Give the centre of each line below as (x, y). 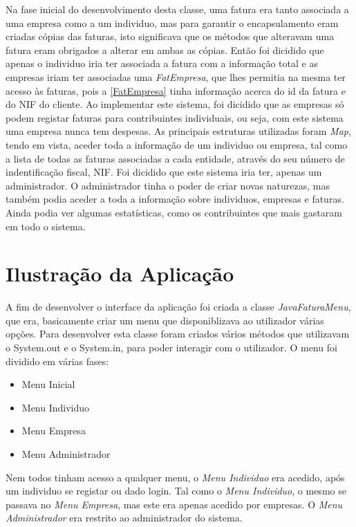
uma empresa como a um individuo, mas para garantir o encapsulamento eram (172, 22)
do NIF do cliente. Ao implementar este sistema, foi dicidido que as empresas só (175, 104)
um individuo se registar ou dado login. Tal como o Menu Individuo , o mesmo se (176, 491)
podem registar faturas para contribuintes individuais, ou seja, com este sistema (175, 117)
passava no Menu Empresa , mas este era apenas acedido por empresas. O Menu (174, 504)
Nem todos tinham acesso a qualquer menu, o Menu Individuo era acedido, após (175, 477)
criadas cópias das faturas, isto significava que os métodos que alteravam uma (170, 36)
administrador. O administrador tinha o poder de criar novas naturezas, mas (168, 185)
